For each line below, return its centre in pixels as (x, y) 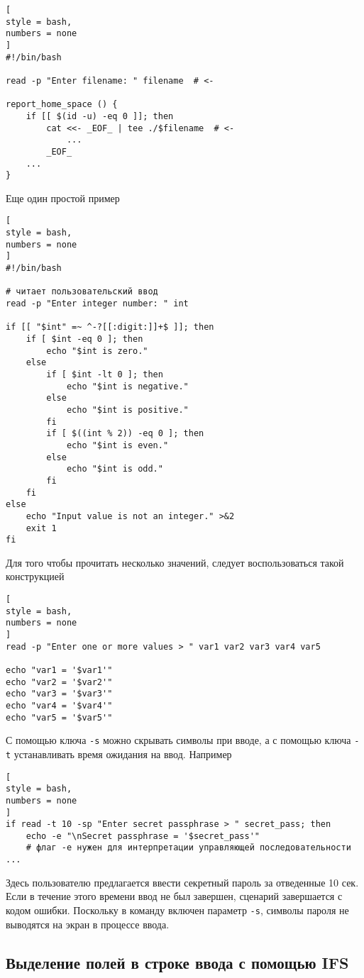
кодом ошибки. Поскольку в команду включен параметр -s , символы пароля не (177, 910)
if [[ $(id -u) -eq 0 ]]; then (100, 116)
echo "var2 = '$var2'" (59, 682)
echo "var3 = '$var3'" (59, 694)
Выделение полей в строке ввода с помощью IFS (177, 962)
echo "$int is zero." (97, 351)
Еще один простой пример (63, 198)
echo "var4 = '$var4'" (59, 705)
